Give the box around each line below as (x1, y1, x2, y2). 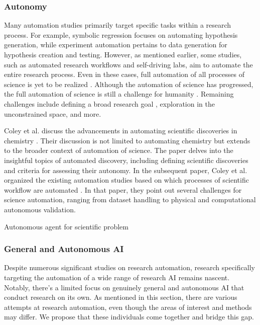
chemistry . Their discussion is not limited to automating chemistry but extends (4, 135, 250, 145)
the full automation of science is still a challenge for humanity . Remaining (4, 89, 234, 99)
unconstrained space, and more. (4, 108, 101, 119)
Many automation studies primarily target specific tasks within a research (4, 20, 231, 30)
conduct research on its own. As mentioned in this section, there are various (4, 292, 237, 302)
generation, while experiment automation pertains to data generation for (4, 39, 227, 50)
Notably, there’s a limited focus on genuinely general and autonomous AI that (4, 282, 244, 292)
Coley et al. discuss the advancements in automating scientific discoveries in (4, 125, 237, 136)
